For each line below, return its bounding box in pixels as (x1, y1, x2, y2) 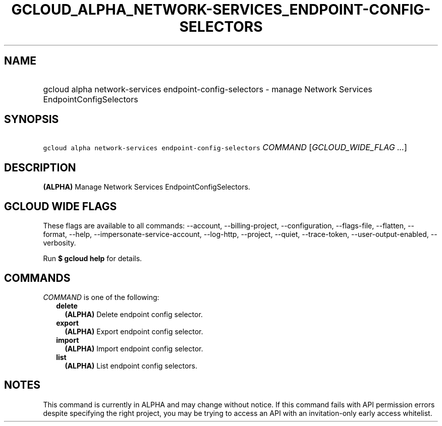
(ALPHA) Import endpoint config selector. (65, 344, 203, 353)
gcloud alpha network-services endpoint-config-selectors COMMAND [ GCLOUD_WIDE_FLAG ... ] (43, 142, 407, 153)
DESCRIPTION (4, 161, 76, 174)
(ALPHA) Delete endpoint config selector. (65, 310, 203, 319)
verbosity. (43, 238, 76, 248)
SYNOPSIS (4, 113, 59, 126)
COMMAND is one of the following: (43, 292, 159, 301)
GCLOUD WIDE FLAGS (4, 200, 117, 213)
